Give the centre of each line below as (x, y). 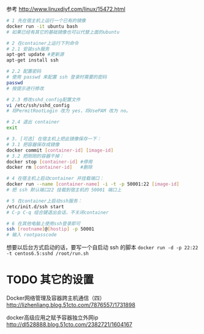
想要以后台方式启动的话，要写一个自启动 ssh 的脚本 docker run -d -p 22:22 (102, 247)
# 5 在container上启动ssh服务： (44, 201)
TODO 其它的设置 (50, 280)
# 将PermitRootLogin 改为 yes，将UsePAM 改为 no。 (69, 111)
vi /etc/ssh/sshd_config (38, 105)
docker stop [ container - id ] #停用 (50, 161)
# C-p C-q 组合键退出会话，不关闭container (58, 212)
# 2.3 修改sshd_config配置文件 (43, 99)
